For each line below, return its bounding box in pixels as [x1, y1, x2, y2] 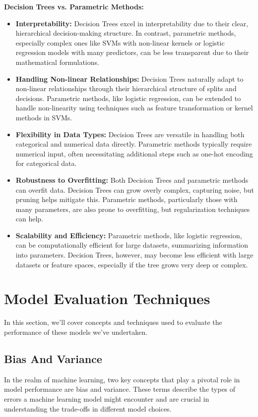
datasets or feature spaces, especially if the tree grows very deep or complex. [15, 259, 248, 269]
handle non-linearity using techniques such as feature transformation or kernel [15, 103, 253, 113]
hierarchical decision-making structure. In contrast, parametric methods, [15, 28, 236, 38]
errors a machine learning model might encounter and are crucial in [4, 393, 209, 404]
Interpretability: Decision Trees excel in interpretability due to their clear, [15, 18, 249, 28]
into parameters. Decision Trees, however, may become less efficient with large [15, 250, 254, 260]
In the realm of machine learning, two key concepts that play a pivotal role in [4, 374, 240, 384]
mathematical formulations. [15, 56, 99, 67]
